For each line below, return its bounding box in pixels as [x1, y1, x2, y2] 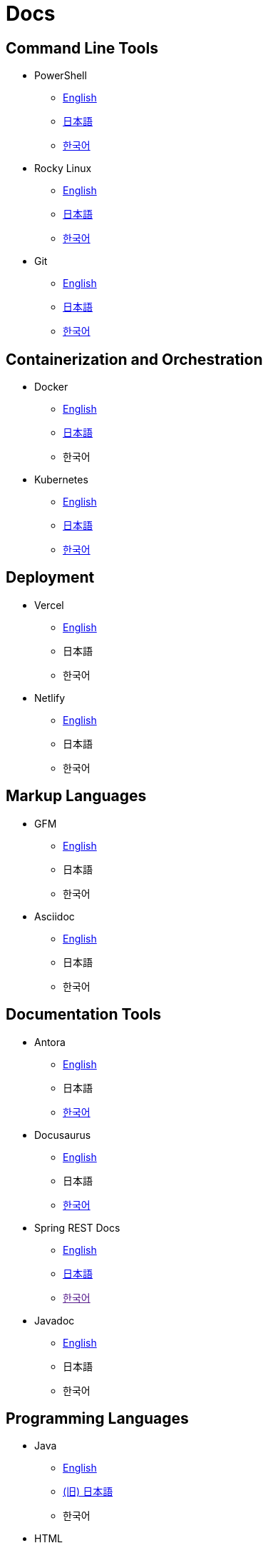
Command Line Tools [6, 39, 158, 57]
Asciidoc [34, 910, 75, 923]
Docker [34, 381, 68, 393]
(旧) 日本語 [63, 1485, 113, 1498]
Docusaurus [34, 1128, 91, 1141]
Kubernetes [34, 473, 88, 486]
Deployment [6, 568, 95, 587]
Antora [34, 1035, 66, 1048]
